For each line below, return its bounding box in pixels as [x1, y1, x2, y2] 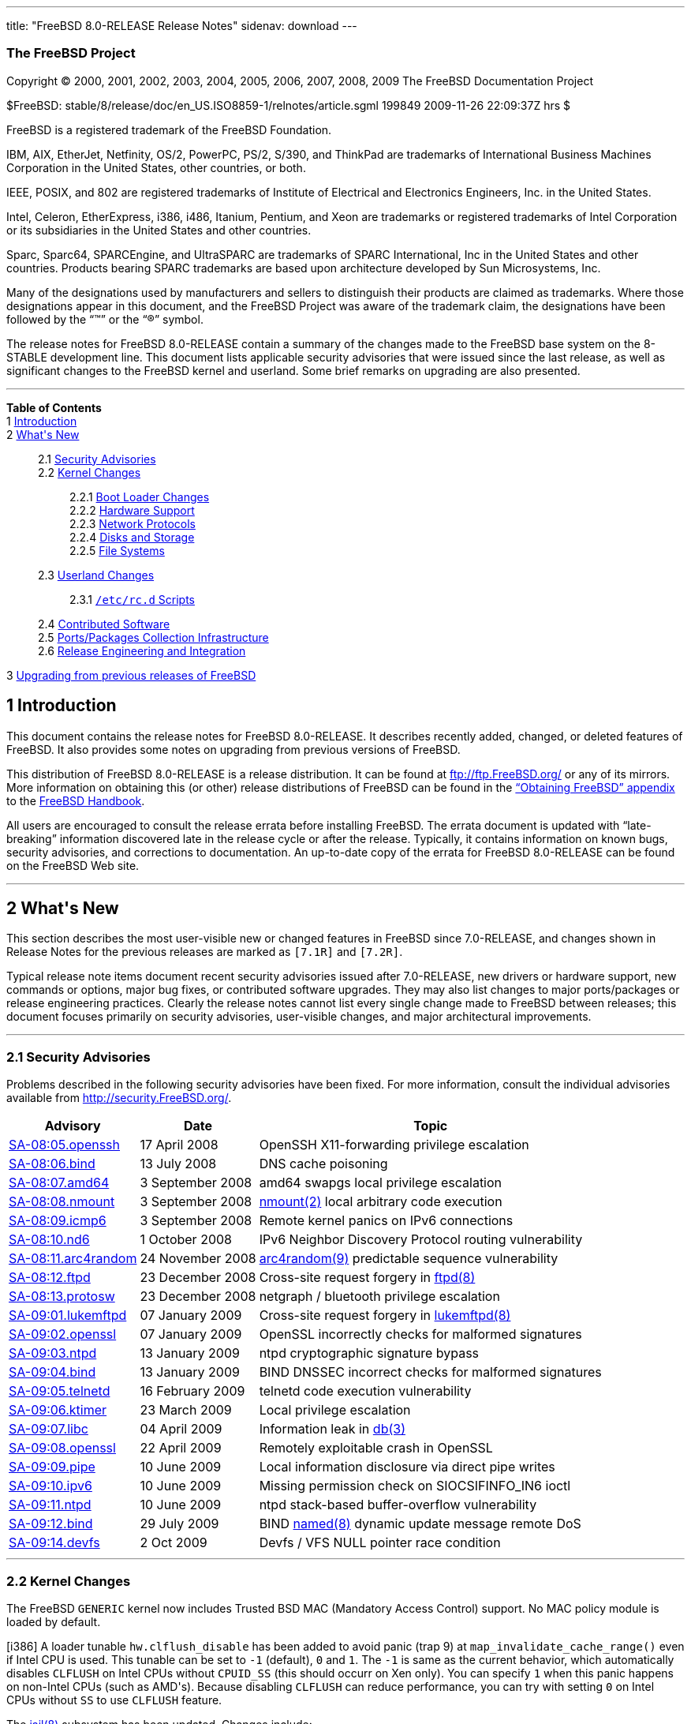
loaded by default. [6, 1614, 101, 1628]
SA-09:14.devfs [9, 1535, 100, 1551]
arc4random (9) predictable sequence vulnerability [259, 1250, 558, 1267]
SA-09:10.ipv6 [9, 1478, 92, 1494]
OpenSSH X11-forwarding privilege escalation [259, 1137, 529, 1153]
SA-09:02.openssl [9, 1326, 117, 1343]
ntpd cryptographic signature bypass [259, 1345, 480, 1362]
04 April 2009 [140, 1421, 222, 1437]
